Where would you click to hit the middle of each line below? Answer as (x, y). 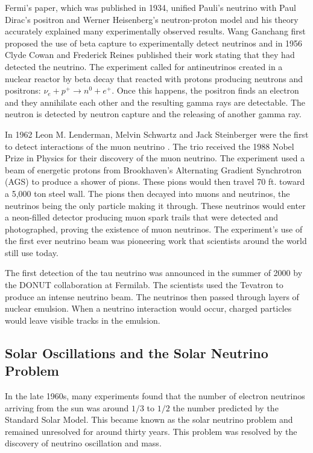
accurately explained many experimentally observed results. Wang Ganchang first (155, 31)
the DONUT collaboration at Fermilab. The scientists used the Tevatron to (144, 285)
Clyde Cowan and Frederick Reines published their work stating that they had (150, 55)
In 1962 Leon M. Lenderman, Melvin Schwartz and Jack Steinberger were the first (157, 134)
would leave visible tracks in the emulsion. (83, 320)
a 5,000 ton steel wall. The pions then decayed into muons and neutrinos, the (147, 193)
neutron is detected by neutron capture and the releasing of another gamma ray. (153, 114)
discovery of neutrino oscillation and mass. (83, 443)
